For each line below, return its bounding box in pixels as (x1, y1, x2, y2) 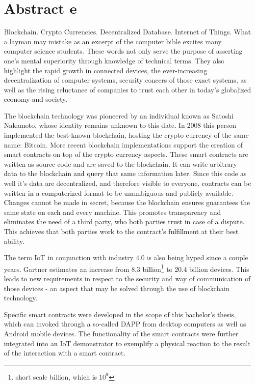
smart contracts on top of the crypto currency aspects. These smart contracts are (4, 149, 248, 159)
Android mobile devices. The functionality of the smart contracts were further (4, 328, 238, 338)
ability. (4, 236, 25, 246)
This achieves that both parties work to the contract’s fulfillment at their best (4, 226, 239, 236)
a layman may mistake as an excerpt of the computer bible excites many (4, 36, 222, 46)
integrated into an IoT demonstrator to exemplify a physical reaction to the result (4, 338, 251, 348)
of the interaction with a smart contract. (4, 348, 126, 358)
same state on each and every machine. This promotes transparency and (4, 207, 221, 217)
